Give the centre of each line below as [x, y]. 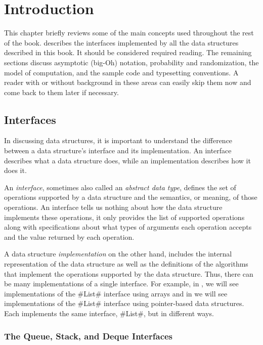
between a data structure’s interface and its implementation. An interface [118, 150]
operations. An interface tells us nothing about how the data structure [113, 207]
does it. [15, 170]
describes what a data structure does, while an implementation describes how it [127, 160]
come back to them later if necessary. [61, 92]
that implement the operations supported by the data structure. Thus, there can [129, 273]
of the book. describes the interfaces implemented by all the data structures [121, 42]
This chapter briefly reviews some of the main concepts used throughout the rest [129, 33]
